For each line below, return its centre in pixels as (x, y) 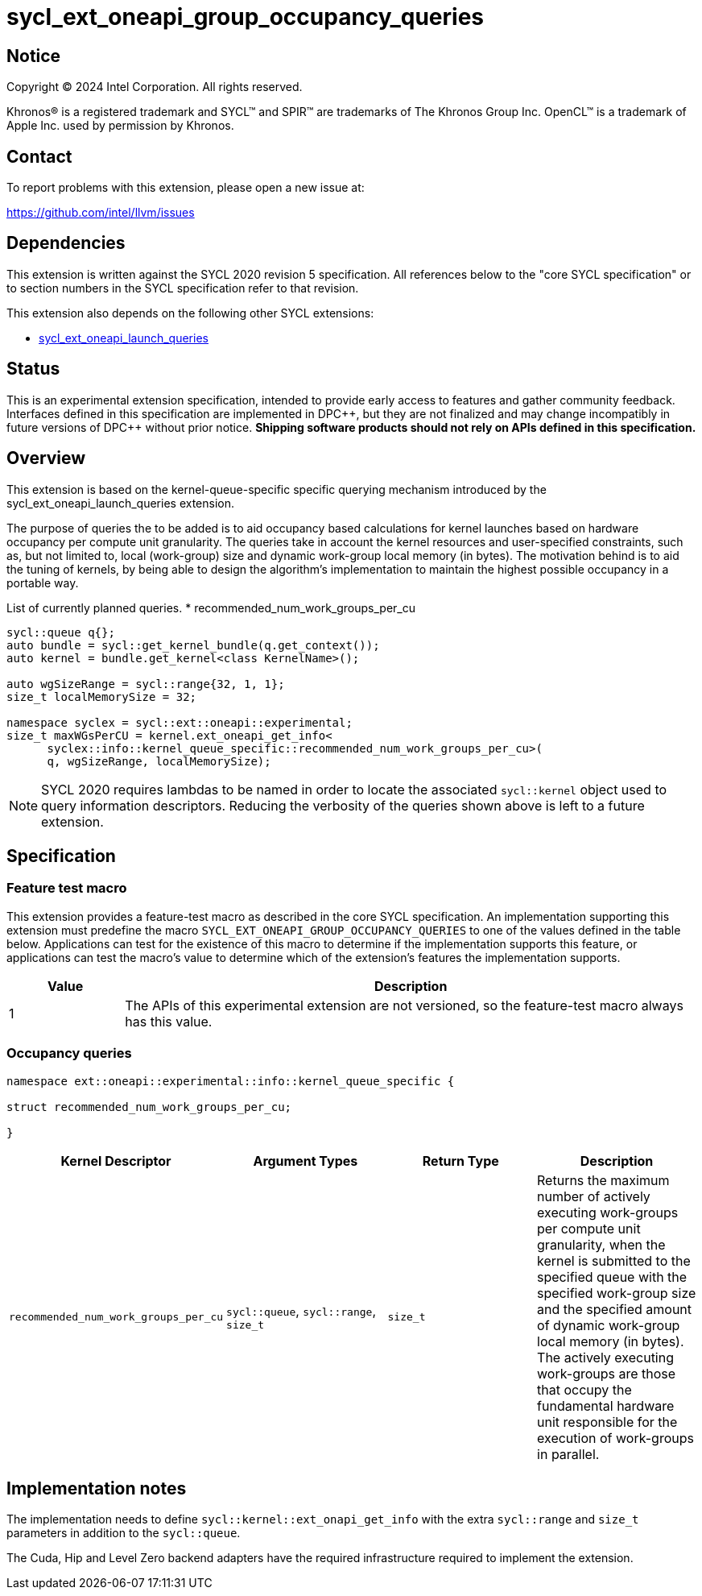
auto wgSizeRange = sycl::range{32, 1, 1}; (146, 684)
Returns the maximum (603, 1180)
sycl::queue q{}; (61, 632)
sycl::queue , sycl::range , (301, 1311)
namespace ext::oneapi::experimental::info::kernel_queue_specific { (231, 1081)
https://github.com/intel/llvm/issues (101, 213)
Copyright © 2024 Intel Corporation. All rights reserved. (155, 87)
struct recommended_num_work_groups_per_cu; (149, 1107)
